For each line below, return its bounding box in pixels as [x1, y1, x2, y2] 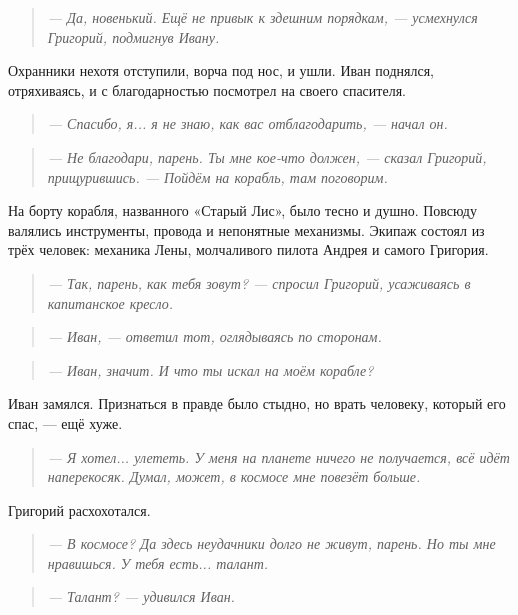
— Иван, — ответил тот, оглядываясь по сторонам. [47, 326, 382, 347]
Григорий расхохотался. [8, 499, 151, 520]
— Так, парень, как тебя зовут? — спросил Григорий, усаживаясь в [47, 272, 471, 293]
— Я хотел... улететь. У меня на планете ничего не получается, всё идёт [47, 446, 510, 467]
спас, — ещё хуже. [8, 412, 123, 433]
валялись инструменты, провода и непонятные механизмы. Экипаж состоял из [8, 219, 485, 240]
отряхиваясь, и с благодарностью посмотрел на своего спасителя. [8, 79, 406, 100]
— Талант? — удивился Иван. [47, 586, 235, 607]
